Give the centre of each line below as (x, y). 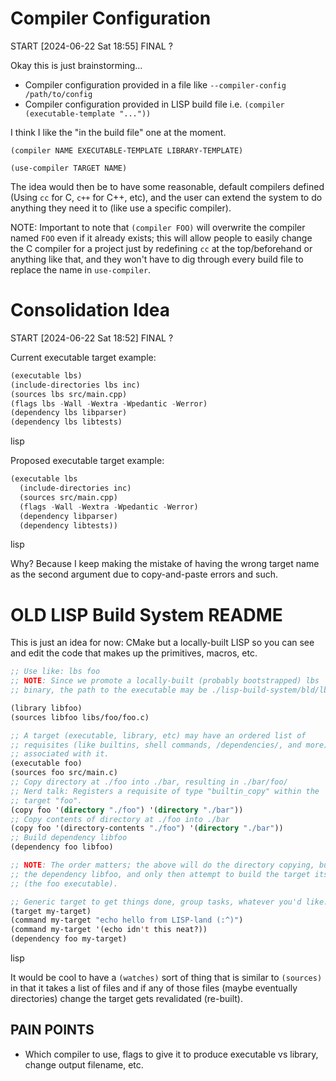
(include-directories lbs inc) (75, 385)
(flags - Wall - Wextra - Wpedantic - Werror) (109, 507)
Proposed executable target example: (87, 461)
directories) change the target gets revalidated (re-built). (126, 999)
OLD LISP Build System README (146, 614)
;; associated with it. (60, 754)
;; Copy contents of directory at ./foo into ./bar (120, 819)
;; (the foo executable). (64, 883)
